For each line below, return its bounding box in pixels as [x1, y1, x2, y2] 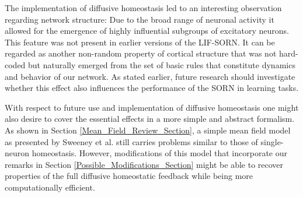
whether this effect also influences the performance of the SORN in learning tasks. [5, 82, 299, 94]
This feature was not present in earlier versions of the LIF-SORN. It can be [5, 36, 275, 48]
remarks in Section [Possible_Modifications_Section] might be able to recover [5, 158, 284, 170]
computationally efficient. [5, 181, 95, 193]
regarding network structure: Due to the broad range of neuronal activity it [5, 13, 274, 25]
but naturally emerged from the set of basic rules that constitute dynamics [28, 58, 295, 71]
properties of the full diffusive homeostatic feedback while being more [5, 170, 253, 182]
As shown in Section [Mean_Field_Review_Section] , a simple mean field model [5, 124, 291, 136]
